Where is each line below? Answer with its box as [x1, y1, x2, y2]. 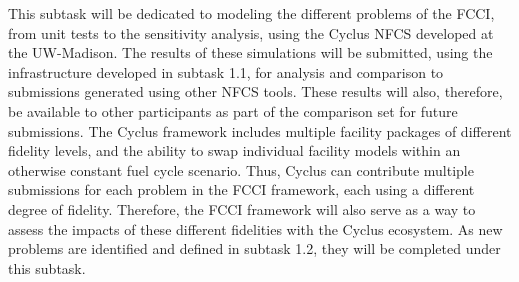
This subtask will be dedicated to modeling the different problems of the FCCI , [8, 3, 495, 23]
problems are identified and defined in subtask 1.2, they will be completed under [8, 238, 501, 259]
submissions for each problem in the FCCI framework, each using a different [8, 179, 475, 200]
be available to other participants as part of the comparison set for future [8, 100, 458, 121]
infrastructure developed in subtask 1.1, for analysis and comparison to [8, 61, 444, 82]
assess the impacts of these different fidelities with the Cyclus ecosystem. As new [8, 218, 503, 239]
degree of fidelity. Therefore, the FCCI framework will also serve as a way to [8, 198, 476, 219]
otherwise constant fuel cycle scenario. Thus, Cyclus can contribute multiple [8, 159, 474, 180]
